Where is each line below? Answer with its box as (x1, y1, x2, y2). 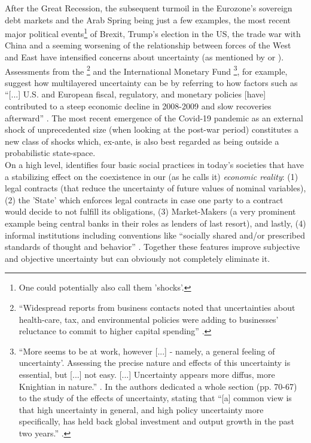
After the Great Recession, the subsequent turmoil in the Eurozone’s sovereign (5, 2, 292, 14)
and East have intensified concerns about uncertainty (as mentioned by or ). (5, 51, 284, 63)
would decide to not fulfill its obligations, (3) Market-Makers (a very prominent (5, 205, 296, 218)
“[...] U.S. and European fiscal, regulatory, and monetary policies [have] (5, 88, 266, 100)
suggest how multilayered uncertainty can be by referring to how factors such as (5, 76, 298, 88)
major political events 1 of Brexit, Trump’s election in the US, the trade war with (5, 26, 301, 39)
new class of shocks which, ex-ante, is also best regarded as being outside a (5, 135, 279, 147)
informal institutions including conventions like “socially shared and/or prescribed (5, 228, 305, 241)
